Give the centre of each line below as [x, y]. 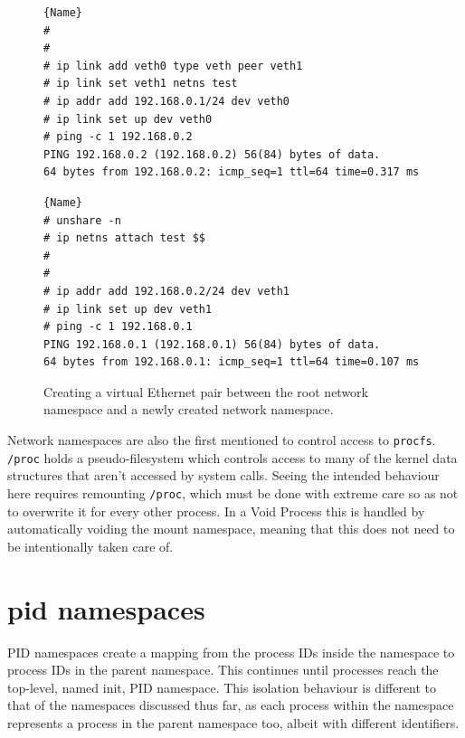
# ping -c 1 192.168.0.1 [118, 327]
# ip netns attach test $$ [124, 238]
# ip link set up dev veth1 [128, 309]
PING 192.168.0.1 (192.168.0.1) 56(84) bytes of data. [212, 344]
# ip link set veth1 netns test [141, 84]
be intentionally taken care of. [90, 546]
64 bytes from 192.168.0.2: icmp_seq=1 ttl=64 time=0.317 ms [232, 172]
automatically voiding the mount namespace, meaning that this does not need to [231, 529]
